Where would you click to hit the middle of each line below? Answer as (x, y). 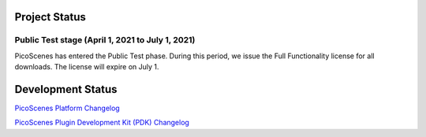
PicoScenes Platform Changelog (67, 108)
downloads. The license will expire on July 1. (87, 67)
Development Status (66, 89)
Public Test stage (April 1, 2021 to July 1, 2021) (105, 40)
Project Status (50, 17)
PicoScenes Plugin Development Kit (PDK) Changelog (102, 123)
